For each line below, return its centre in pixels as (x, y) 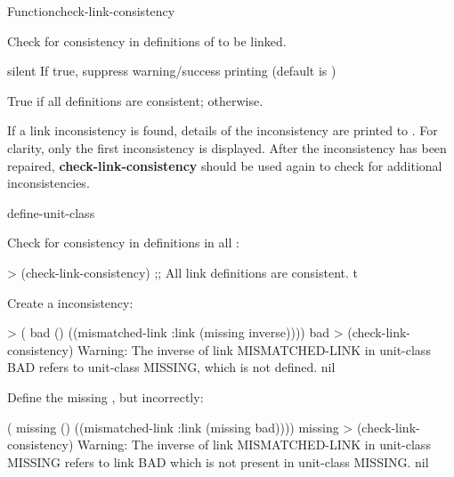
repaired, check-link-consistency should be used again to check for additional (225, 165)
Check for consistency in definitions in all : (123, 243)
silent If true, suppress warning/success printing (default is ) (172, 71)
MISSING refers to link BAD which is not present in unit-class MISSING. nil (218, 461)
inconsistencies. (49, 183)
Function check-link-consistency (91, 11)
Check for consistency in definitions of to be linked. (147, 40)
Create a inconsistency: (70, 302)
